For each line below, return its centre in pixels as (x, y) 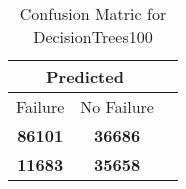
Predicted (85, 76)
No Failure (117, 106)
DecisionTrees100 (93, 36)
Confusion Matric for (93, 13)
